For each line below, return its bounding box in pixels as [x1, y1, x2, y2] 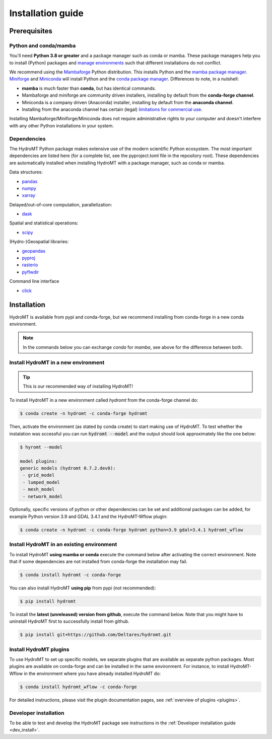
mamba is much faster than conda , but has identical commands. [22, 85, 156, 91]
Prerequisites [9, 27, 52, 35]
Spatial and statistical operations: [9, 220, 79, 226]
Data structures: [9, 169, 43, 175]
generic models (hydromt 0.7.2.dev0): [20, 465, 116, 471]
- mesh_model [23, 486, 55, 492]
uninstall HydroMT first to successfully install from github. [9, 618, 129, 624]
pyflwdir [22, 269, 39, 275]
